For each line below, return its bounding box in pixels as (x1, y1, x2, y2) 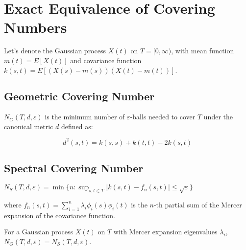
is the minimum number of (45, 112, 125, 122)
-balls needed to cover (130, 112, 196, 122)
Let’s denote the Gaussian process (4, 45, 106, 56)
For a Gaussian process (4, 227, 74, 237)
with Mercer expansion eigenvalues (113, 227, 218, 237)
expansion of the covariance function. (4, 210, 115, 220)
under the (203, 112, 233, 122)
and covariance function (70, 55, 142, 65)
